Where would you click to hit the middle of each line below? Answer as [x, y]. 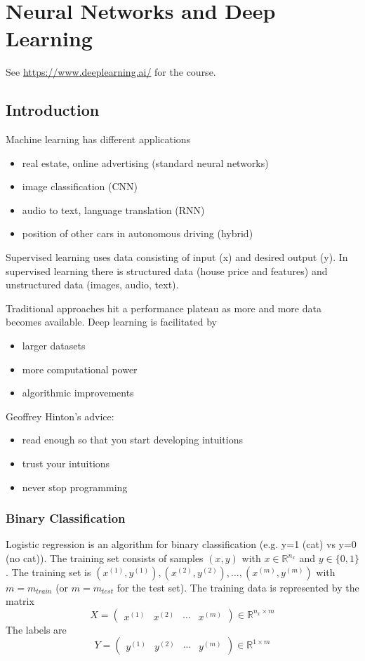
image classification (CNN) [80, 186]
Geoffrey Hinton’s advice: [60, 416]
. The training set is [48, 572]
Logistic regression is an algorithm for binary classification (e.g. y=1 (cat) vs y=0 [181, 544]
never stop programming [75, 487]
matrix [20, 601]
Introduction [53, 110]
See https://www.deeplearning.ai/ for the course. [111, 72]
